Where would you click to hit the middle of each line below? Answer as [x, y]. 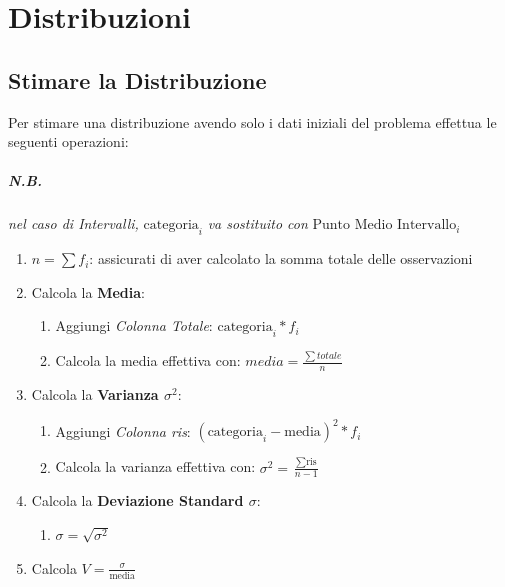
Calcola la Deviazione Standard [137, 500]
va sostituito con [257, 223]
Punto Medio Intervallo [384, 225]
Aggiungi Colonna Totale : [134, 325]
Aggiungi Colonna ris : [123, 430]
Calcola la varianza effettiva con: [155, 466]
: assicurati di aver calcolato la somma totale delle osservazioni [281, 258]
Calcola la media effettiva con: [148, 360]
